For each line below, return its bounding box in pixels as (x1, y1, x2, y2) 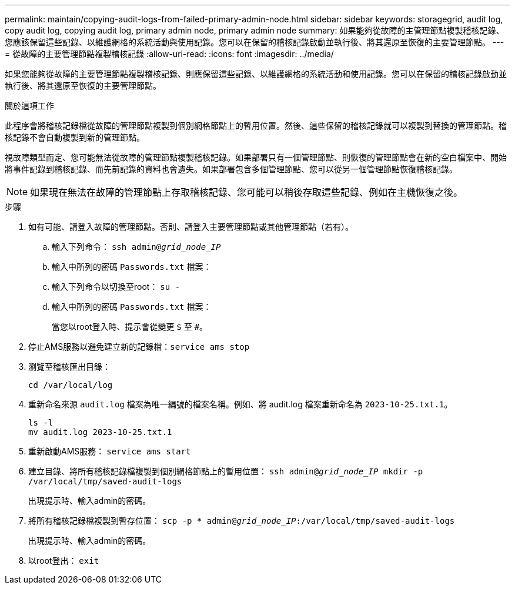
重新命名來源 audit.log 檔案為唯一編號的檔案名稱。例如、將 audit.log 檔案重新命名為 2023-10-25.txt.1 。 (28, 399, 453, 409)
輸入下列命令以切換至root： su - (52, 282, 180, 292)
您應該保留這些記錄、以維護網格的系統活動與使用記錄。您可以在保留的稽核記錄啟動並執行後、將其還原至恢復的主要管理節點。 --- (5, 37, 504, 47)
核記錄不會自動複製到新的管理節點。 (5, 132, 145, 142)
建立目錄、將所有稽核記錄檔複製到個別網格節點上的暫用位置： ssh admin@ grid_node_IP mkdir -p (28, 466, 423, 476)
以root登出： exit (28, 555, 99, 565)
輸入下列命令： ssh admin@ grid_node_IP (52, 242, 221, 252)
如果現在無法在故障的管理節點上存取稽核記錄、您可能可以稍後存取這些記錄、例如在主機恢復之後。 (30, 186, 463, 198)
